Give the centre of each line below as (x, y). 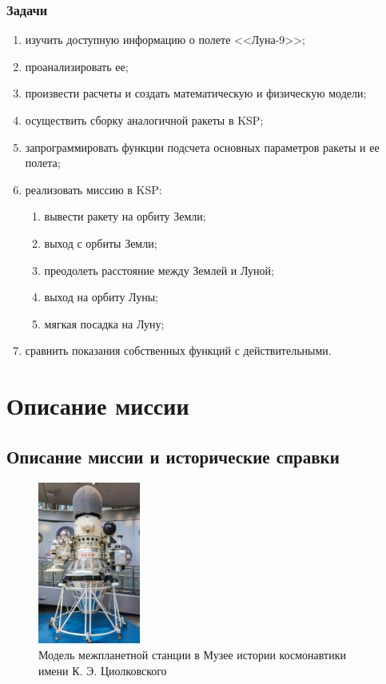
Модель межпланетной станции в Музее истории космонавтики (192, 655)
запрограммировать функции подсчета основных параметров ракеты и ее (202, 147)
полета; (43, 163)
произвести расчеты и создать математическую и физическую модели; (196, 93)
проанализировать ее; (77, 66)
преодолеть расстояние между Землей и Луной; (159, 270)
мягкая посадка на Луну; (104, 323)
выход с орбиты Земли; (101, 243)
